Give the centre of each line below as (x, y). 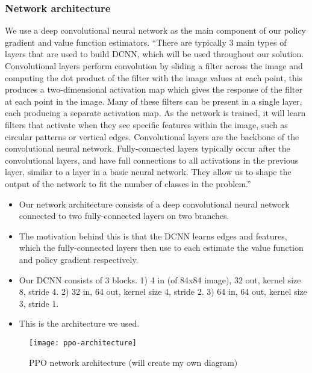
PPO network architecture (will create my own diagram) (133, 362)
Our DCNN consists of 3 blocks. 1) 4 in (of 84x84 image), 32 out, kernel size (160, 279)
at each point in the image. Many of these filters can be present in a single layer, (154, 101)
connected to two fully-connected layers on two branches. (124, 216)
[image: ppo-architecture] (83, 343)
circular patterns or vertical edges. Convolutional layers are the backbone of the (152, 136)
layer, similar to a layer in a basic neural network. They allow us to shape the (148, 172)
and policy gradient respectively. (79, 259)
